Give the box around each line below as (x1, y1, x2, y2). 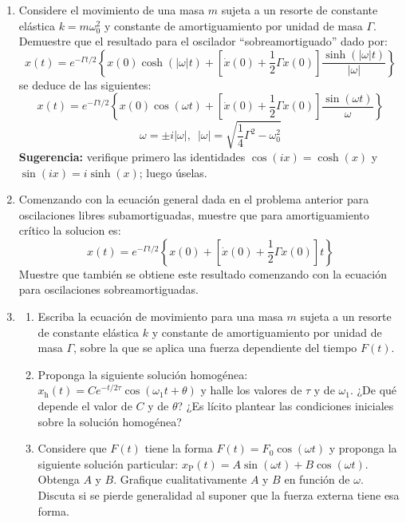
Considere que (37, 440, 107, 457)
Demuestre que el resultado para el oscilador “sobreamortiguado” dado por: (18, 33, 388, 49)
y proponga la (329, 440, 397, 457)
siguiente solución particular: (37, 455, 179, 472)
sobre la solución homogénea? (37, 413, 182, 429)
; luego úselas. (139, 164, 207, 180)
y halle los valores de (200, 382, 302, 398)
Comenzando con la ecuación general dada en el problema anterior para (18, 191, 369, 208)
